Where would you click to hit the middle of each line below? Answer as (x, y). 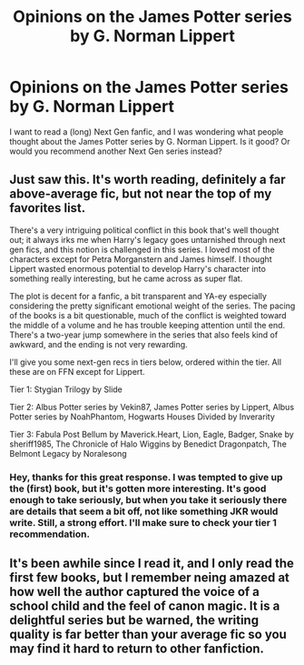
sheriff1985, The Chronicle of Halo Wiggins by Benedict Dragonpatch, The (148, 444)
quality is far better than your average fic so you (148, 635)
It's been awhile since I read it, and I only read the (152, 564)
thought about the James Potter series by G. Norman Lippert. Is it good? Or (150, 141)
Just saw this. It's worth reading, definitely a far (147, 180)
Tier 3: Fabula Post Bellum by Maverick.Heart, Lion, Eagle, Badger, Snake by (152, 434)
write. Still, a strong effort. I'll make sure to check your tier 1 (143, 522)
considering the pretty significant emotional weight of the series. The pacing (152, 306)
